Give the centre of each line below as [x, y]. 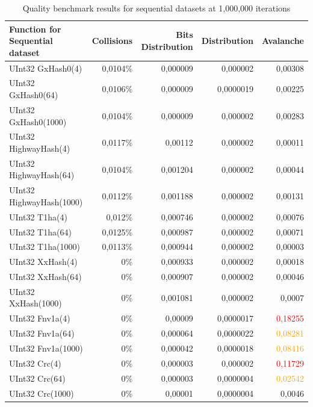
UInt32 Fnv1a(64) [42, 333]
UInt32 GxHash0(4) [46, 68]
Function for [35, 29]
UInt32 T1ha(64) [40, 231]
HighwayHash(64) [42, 175]
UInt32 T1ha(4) [38, 216]
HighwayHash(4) [40, 148]
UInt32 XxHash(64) [45, 277]
